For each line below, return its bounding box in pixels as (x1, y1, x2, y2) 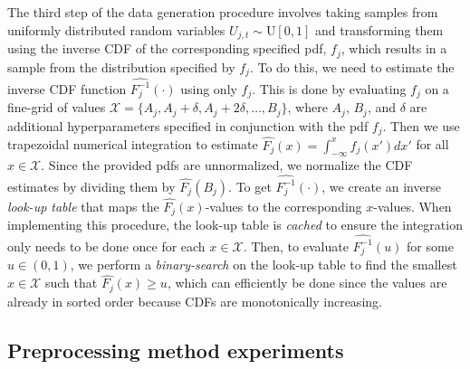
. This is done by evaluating (252, 79, 407, 98)
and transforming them (314, 20, 444, 39)
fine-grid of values (7, 98, 106, 117)
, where (287, 98, 328, 117)
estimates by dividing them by (7, 176, 176, 195)
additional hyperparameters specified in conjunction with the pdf (7, 116, 369, 135)
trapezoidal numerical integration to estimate (7, 135, 258, 154)
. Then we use (382, 116, 460, 135)
